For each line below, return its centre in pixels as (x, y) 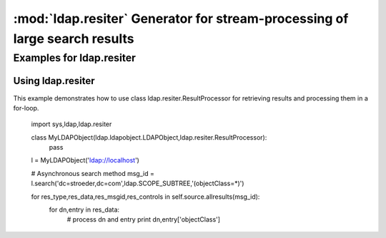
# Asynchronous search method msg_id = (93, 173)
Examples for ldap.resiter (74, 58)
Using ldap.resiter (54, 81)
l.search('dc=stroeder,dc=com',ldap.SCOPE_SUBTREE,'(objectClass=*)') (138, 183)
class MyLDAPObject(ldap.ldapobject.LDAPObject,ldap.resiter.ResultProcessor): (149, 137)
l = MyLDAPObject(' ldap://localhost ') (85, 160)
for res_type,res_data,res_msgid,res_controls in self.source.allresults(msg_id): (145, 197)
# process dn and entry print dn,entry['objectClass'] (144, 219)
